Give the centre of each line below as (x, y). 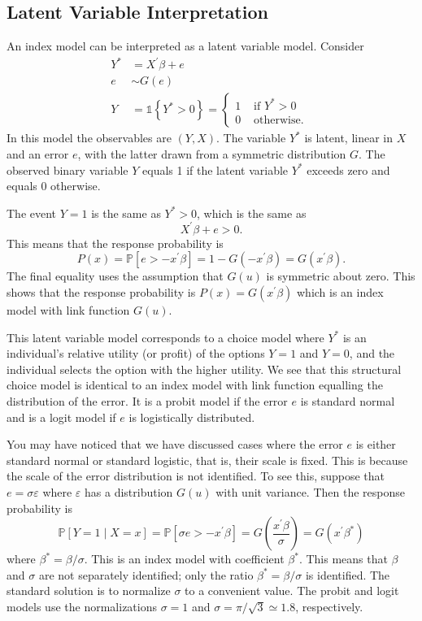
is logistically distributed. (192, 417)
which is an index (340, 292)
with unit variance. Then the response (310, 491)
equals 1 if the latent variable (215, 169)
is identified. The (348, 574)
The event (32, 213)
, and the (372, 353)
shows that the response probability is (101, 292)
